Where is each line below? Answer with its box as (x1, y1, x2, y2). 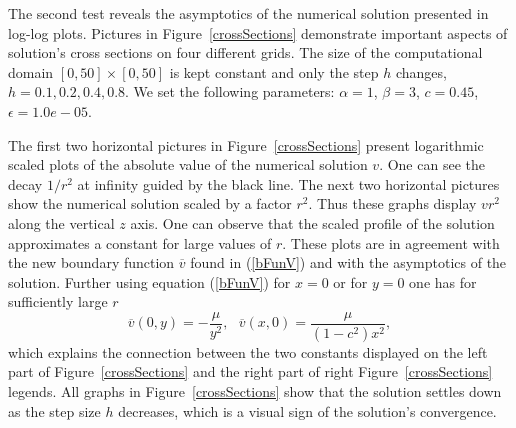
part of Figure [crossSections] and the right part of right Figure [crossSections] (8, 361, 493, 382)
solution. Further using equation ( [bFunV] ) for (8, 271, 291, 292)
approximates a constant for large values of (8, 232, 272, 253)
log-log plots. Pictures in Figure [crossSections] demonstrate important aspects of (8, 22, 508, 43)
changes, (395, 61, 447, 82)
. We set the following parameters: (125, 81, 335, 102)
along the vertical (8, 212, 115, 233)
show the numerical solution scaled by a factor (8, 193, 292, 214)
